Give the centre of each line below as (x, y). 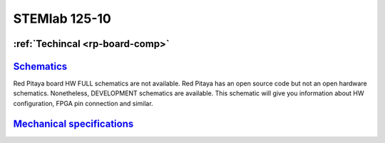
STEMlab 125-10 (62, 18)
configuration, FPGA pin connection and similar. (83, 103)
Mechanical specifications (73, 123)
